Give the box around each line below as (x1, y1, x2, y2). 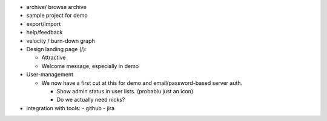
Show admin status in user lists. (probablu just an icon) (56, 87, 194, 95)
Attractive (41, 54, 66, 61)
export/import (26, 20, 61, 27)
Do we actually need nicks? (56, 96, 125, 104)
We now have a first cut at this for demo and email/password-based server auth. (41, 79, 243, 87)
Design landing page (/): (26, 45, 87, 52)
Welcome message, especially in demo (41, 62, 139, 69)
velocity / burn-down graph (26, 37, 95, 45)
